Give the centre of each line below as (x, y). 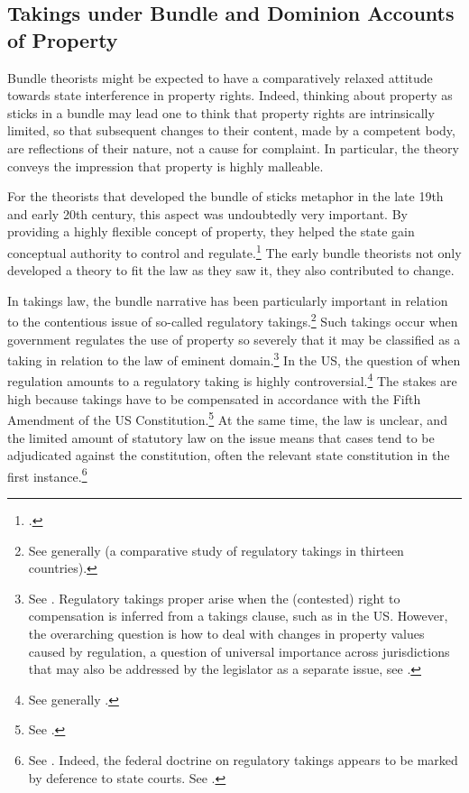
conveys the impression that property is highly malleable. (166, 166)
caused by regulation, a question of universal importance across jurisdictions (239, 651)
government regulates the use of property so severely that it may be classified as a (234, 339)
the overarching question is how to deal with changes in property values (226, 633)
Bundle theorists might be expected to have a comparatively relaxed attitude (220, 77)
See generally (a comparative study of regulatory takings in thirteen (216, 550)
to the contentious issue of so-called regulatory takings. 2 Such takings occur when (233, 320)
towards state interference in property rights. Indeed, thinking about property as (230, 95)
